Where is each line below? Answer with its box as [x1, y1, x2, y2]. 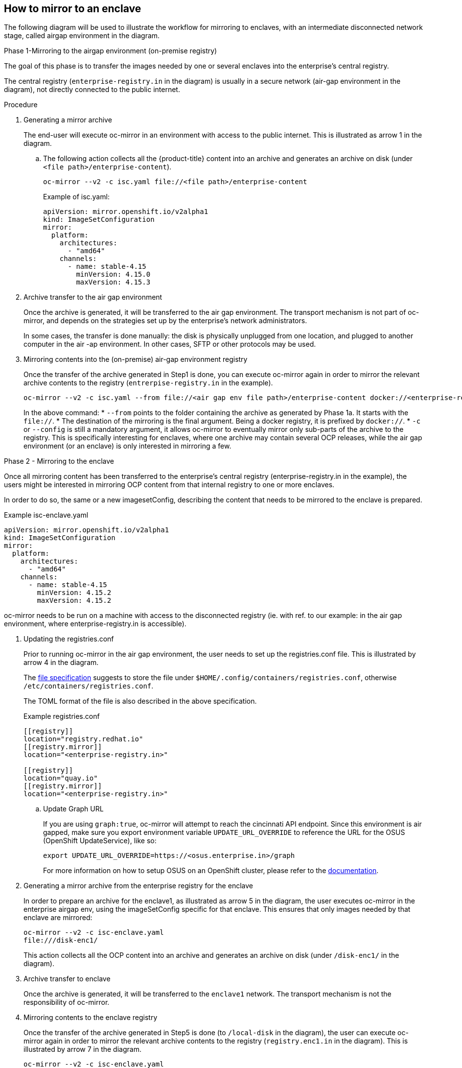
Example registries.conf [23, 712, 100, 721]
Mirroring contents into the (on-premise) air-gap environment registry [23, 355, 248, 364]
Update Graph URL [43, 805, 104, 813]
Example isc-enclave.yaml [4, 511, 89, 520]
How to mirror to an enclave [4, 2, 141, 15]
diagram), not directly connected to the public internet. [4, 85, 180, 94]
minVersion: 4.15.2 [37, 589, 112, 597]
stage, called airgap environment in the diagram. [4, 31, 160, 40]
